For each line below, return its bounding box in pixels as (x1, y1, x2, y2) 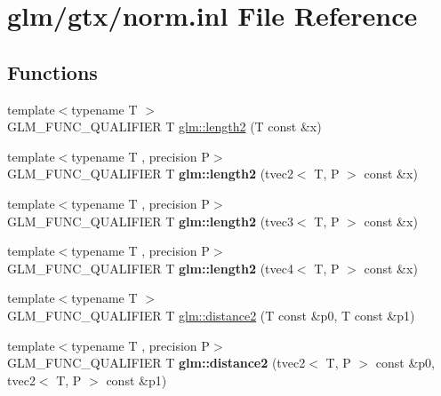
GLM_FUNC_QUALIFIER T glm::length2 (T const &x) (7, 117, 322, 136)
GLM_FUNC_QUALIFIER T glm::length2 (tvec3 (7, 211, 293, 230)
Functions (7, 58, 98, 85)
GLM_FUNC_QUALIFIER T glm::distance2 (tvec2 (7, 353, 306, 372)
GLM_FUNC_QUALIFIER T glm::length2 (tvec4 (7, 258, 293, 277)
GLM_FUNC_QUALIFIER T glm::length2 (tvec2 (7, 164, 293, 183)
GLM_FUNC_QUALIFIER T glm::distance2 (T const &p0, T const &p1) (7, 305, 415, 324)
